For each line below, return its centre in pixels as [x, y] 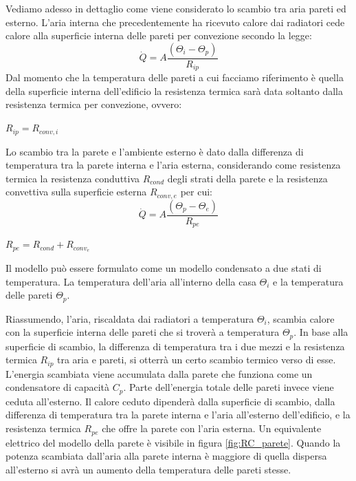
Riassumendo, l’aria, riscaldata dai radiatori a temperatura [130, 318]
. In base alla [321, 332]
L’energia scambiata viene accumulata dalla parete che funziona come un [159, 373]
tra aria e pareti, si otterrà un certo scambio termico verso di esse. [197, 360]
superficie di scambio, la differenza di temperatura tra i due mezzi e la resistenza [175, 346]
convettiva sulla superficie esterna [76, 192]
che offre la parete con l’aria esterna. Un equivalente [212, 428]
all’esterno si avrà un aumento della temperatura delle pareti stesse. [148, 469]
